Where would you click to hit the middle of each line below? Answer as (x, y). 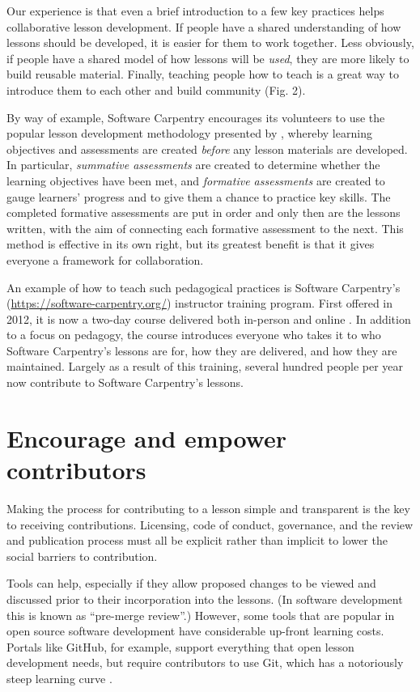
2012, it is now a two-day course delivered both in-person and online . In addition (209, 318)
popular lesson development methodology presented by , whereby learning (189, 133)
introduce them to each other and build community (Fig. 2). (156, 89)
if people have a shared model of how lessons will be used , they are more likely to (208, 58)
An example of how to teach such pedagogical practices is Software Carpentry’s (204, 287)
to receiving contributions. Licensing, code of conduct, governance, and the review (210, 524)
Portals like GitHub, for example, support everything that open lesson (180, 646)
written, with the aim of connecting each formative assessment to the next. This (205, 228)
